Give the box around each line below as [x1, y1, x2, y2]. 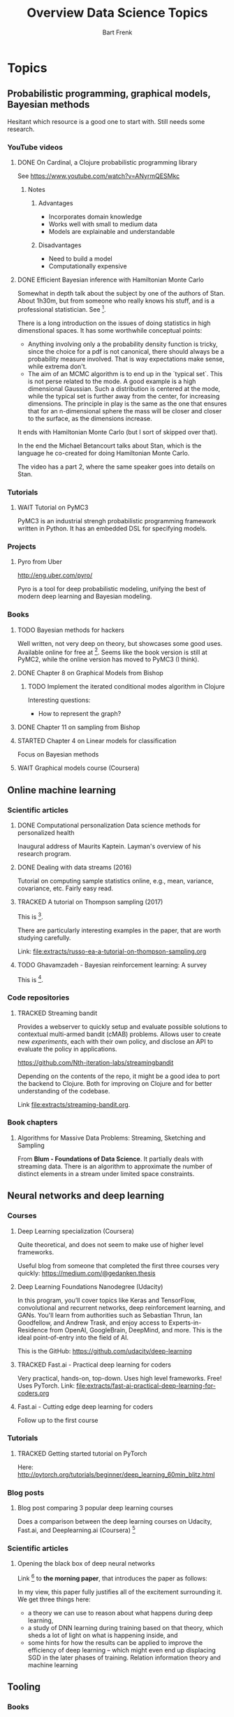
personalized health [17, 828, 75, 836]
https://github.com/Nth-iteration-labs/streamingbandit [17, 1058, 174, 1066]
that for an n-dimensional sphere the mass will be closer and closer [27, 406, 222, 415]
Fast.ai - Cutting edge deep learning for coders [17, 1402, 154, 1411]
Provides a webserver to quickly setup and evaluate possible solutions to [17, 1022, 228, 1030]
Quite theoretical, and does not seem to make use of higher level [17, 1240, 204, 1248]
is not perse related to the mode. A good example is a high [27, 377, 196, 385]
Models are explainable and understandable [48, 228, 175, 236]
